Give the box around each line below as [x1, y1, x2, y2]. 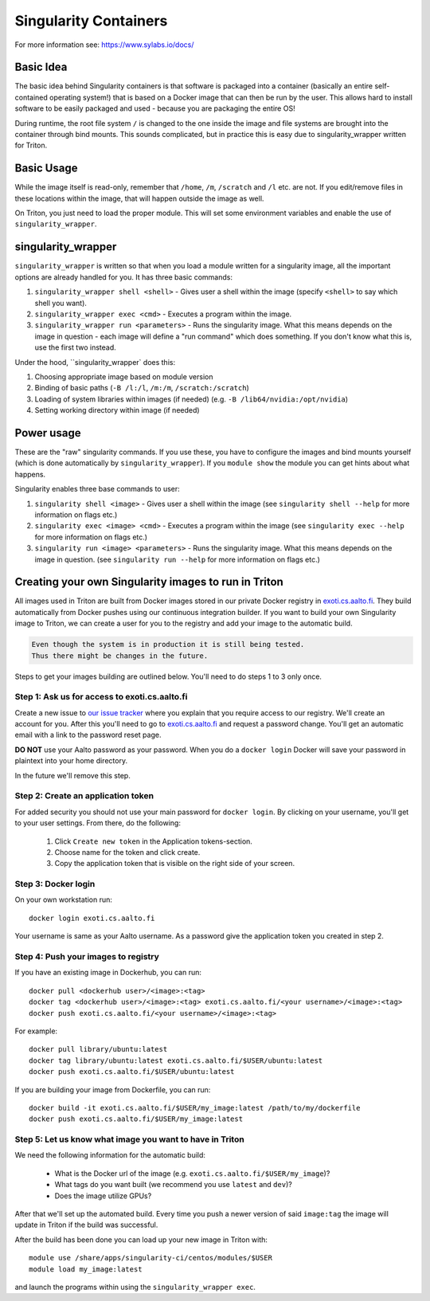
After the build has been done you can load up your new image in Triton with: [14, 1235, 268, 1244]
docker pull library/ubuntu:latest [29, 1044, 168, 1054]
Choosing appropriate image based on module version [34, 371, 213, 382]
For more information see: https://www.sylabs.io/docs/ [14, 40, 194, 49]
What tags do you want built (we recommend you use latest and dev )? [54, 1180, 292, 1189]
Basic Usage [14, 162, 78, 175]
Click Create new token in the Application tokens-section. [54, 837, 252, 846]
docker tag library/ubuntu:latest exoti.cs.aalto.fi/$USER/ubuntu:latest [29, 1056, 323, 1065]
